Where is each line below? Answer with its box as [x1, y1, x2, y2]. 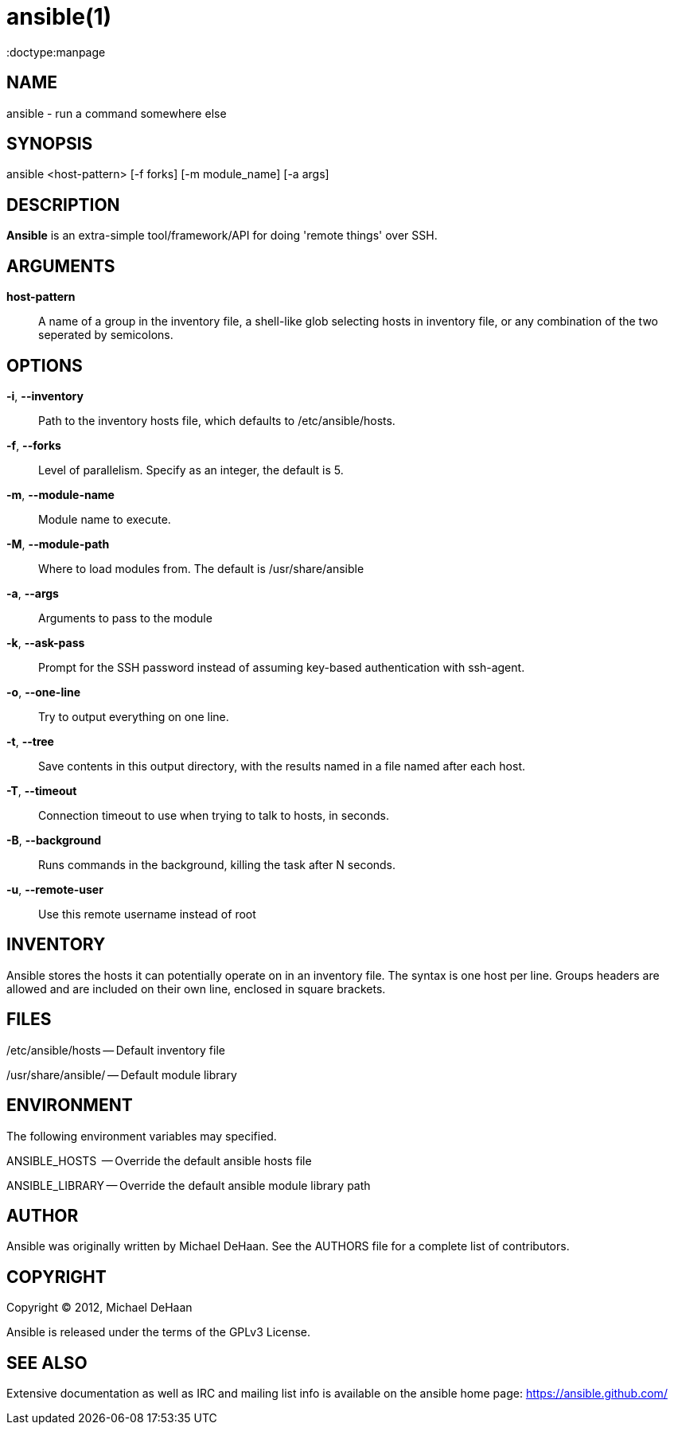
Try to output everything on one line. [38, 709, 229, 723]
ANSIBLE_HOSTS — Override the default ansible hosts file [6, 1153, 312, 1168]
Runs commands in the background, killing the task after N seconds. [38, 857, 396, 871]
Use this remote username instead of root [38, 907, 256, 921]
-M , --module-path [6, 536, 110, 551]
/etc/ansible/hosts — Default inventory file [6, 1043, 225, 1057]
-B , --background [6, 832, 102, 847]
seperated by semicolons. [38, 328, 173, 342]
